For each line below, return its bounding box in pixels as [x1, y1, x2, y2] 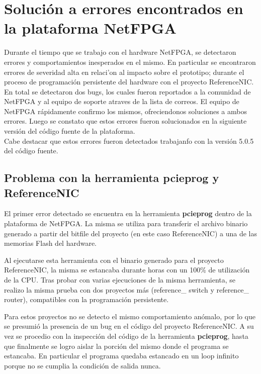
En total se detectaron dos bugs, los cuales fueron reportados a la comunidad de [4, 86, 251, 97]
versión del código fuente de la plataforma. [4, 126, 135, 136]
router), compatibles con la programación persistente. [4, 294, 169, 305]
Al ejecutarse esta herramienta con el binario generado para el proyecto [4, 254, 224, 265]
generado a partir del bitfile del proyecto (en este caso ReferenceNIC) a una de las [4, 228, 257, 238]
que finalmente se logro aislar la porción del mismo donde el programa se [4, 340, 229, 351]
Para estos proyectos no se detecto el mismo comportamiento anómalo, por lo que [4, 311, 255, 321]
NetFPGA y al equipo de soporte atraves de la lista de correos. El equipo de [4, 96, 239, 107]
